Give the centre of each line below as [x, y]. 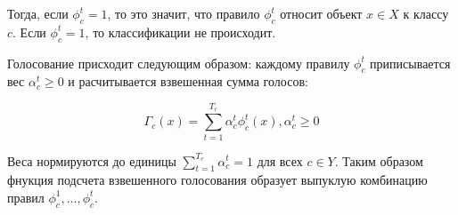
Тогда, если [38, 13]
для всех [280, 160]
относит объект [321, 13]
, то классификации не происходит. [180, 32]
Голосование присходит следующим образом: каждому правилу [179, 63]
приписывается [410, 63]
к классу [426, 13]
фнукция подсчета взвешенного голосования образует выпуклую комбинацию [217, 180]
